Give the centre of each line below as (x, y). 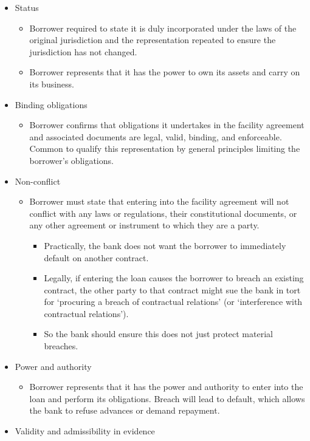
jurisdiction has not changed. (83, 51)
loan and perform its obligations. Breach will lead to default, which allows (167, 398)
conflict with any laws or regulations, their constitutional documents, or (163, 213)
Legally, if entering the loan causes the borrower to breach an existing (174, 278)
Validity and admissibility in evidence (85, 431)
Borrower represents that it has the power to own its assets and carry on (165, 72)
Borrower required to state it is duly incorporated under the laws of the (163, 28)
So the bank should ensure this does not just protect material (158, 334)
